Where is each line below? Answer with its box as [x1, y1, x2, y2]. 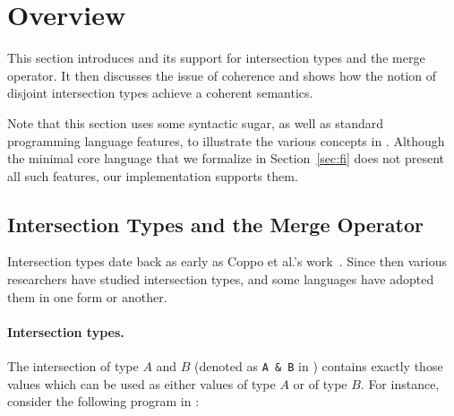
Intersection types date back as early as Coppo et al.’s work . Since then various [7, 252, 447, 271]
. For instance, [360, 374, 440, 393]
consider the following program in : [7, 392, 200, 411]
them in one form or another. [7, 287, 167, 306]
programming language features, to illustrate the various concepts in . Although [7, 131, 445, 150]
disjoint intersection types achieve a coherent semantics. [7, 83, 313, 102]
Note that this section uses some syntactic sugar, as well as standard [7, 113, 383, 132]
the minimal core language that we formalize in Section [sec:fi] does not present [7, 149, 445, 168]
